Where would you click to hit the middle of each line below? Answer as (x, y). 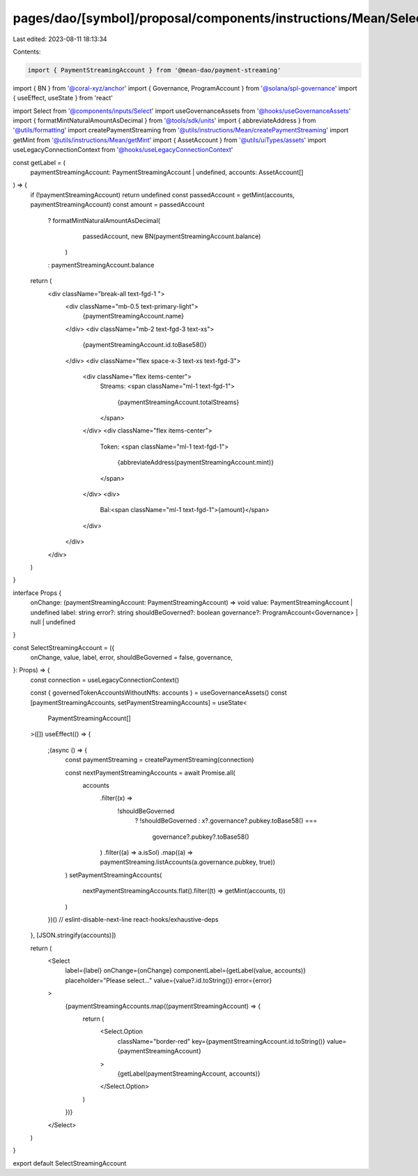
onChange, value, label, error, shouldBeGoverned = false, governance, (132, 658)
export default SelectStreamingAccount (70, 1163)
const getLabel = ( (39, 162)
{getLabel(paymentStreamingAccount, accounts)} (189, 1074)
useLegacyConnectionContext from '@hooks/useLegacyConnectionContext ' (123, 150)
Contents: (27, 52)
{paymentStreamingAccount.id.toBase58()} (145, 345)
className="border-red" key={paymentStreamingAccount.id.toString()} (221, 1041)
